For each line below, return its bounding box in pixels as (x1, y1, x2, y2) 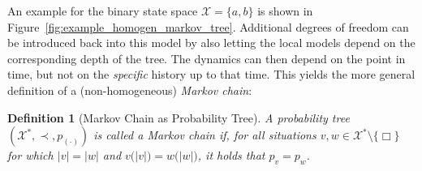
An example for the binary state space (7, 2, 198, 19)
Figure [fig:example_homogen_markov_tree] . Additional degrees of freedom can (7, 18, 409, 35)
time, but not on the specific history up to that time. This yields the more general (7, 66, 416, 83)
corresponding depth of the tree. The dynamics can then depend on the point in (7, 49, 406, 66)
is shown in (257, 2, 313, 19)
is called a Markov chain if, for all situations (93, 126, 316, 143)
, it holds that (197, 147, 265, 164)
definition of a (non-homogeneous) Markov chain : (7, 81, 252, 98)
